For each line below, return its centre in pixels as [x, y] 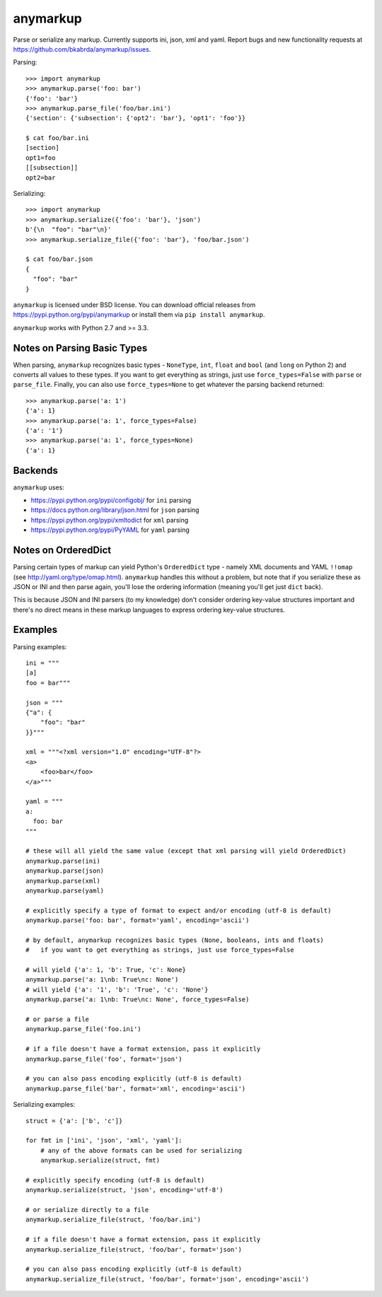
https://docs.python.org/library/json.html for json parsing [115, 510]
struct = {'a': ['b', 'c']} [74, 1121]
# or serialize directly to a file [87, 1210]
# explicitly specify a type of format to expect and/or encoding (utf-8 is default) [179, 910]
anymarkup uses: [39, 487]
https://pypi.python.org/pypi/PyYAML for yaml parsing [110, 530]
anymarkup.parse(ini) [63, 861]
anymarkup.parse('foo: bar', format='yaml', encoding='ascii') [138, 920]
